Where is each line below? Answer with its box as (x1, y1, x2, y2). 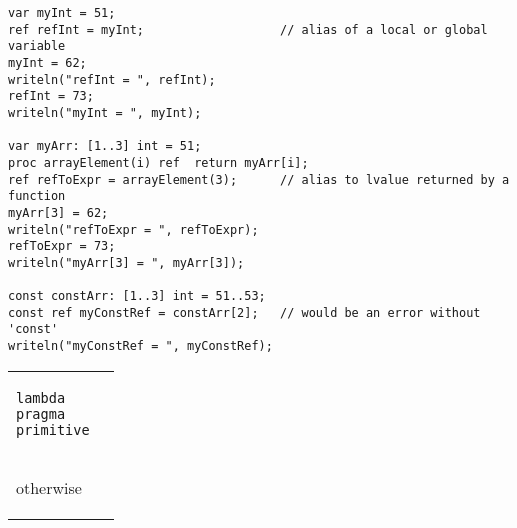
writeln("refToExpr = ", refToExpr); (8, 222, 259, 237)
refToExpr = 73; (8, 239, 116, 254)
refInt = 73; (8, 89, 94, 104)
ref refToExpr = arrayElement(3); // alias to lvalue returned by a (8, 172, 510, 187)
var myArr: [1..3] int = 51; (8, 139, 202, 154)
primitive (16, 421, 90, 438)
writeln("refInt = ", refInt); (8, 72, 216, 87)
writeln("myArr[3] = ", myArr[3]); (8, 255, 245, 270)
